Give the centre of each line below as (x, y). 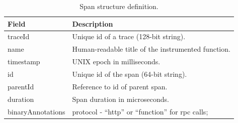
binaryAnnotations (36, 111)
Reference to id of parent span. (120, 86)
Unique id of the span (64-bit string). (130, 74)
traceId (19, 36)
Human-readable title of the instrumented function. (151, 49)
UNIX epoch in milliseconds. (116, 61)
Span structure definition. (119, 6)
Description (93, 23)
